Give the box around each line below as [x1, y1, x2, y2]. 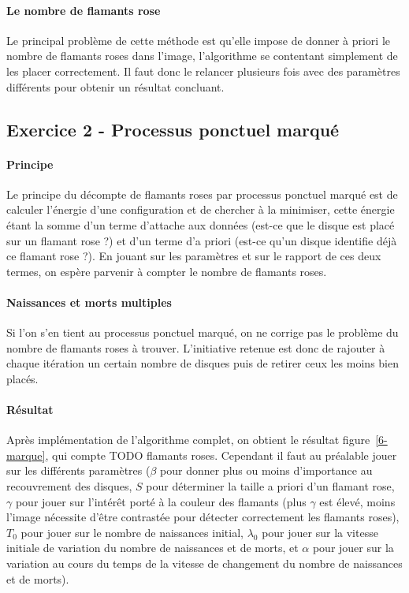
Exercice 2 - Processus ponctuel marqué [6, 117, 340, 141]
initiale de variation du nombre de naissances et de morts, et [6, 539, 299, 556]
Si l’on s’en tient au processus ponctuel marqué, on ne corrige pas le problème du [6, 324, 399, 341]
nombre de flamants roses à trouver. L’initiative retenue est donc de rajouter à [6, 339, 385, 356]
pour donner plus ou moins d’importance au [160, 462, 373, 479]
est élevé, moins [319, 493, 396, 509]
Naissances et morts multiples [6, 293, 172, 310]
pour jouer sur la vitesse [262, 524, 378, 540]
